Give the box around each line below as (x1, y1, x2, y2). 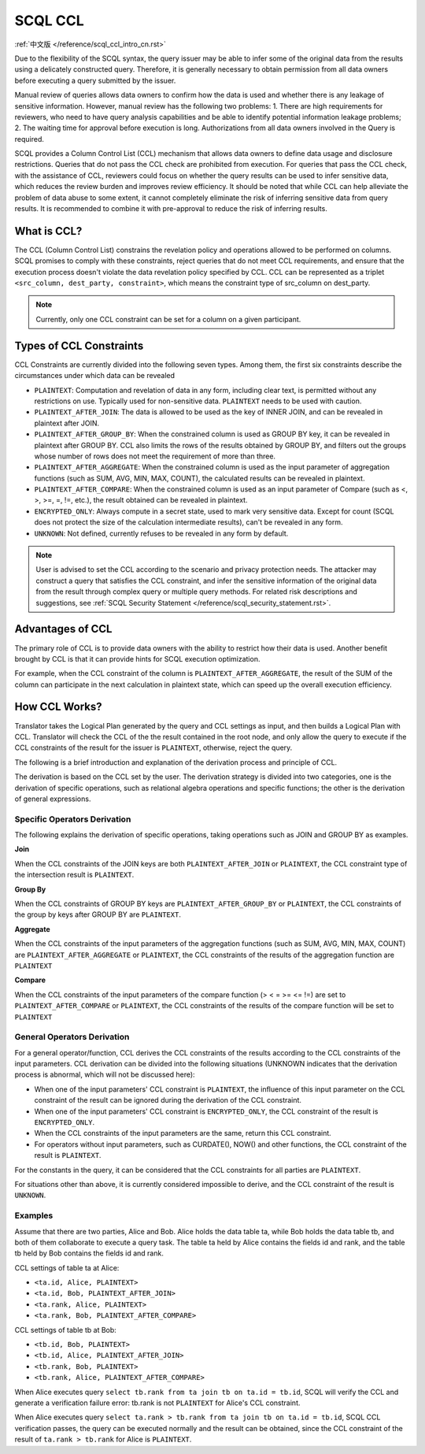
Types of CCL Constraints (14, 339, 144, 352)
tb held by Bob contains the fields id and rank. (14, 1248, 164, 1258)
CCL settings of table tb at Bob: (14, 1325, 117, 1334)
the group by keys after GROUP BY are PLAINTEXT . (14, 910, 181, 919)
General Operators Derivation (14, 1032, 130, 1043)
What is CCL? (14, 224, 83, 238)
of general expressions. (14, 794, 91, 803)
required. (14, 134, 45, 143)
